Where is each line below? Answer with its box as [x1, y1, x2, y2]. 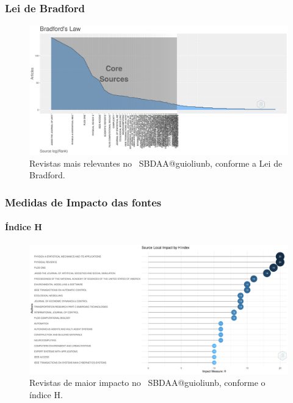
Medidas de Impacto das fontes [5, 194, 162, 209]
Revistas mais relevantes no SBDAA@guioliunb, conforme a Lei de [29, 156, 283, 169]
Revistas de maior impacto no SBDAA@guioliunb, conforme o [29, 376, 266, 389]
